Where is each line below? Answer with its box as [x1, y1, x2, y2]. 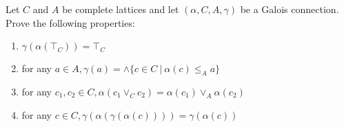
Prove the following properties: [6, 15, 135, 30]
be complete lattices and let [62, 2, 179, 16]
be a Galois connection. [240, 2, 339, 16]
